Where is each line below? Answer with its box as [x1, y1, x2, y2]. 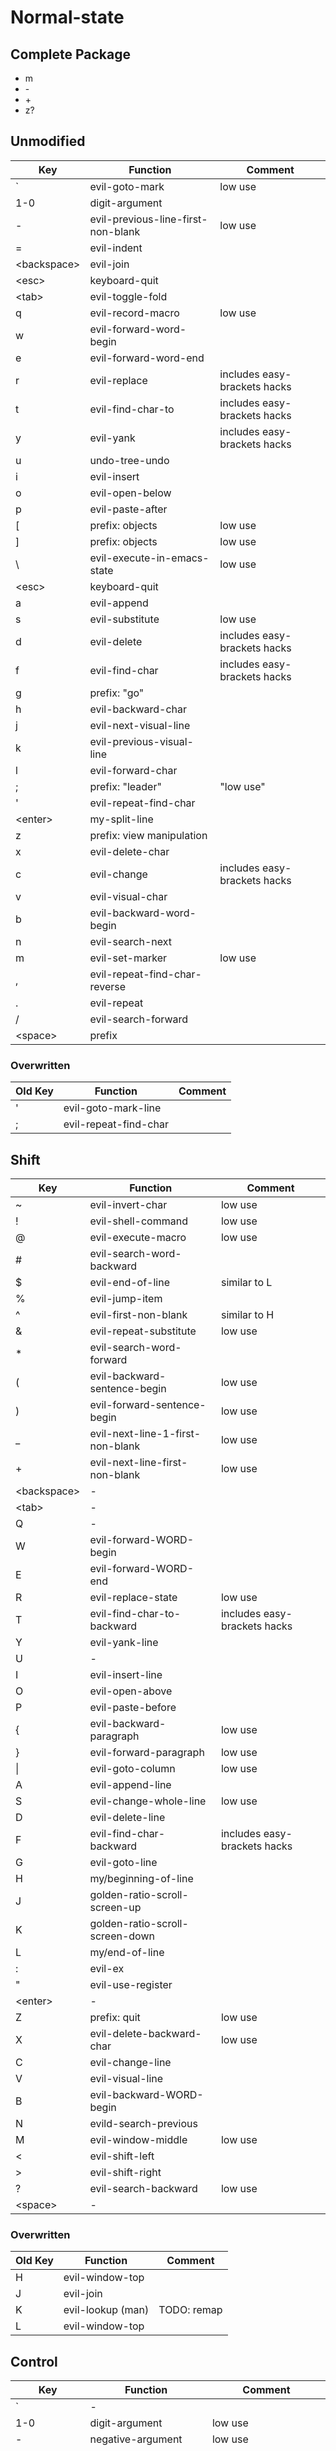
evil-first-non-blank [89, 1307, 188, 1321]
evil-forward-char [89, 763, 178, 777]
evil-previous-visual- [89, 734, 194, 748]
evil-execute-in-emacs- [89, 551, 210, 565]
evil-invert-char [89, 1197, 168, 1211]
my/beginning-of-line [89, 1871, 194, 1885]
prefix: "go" [89, 686, 145, 700]
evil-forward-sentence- [89, 1397, 207, 1411]
